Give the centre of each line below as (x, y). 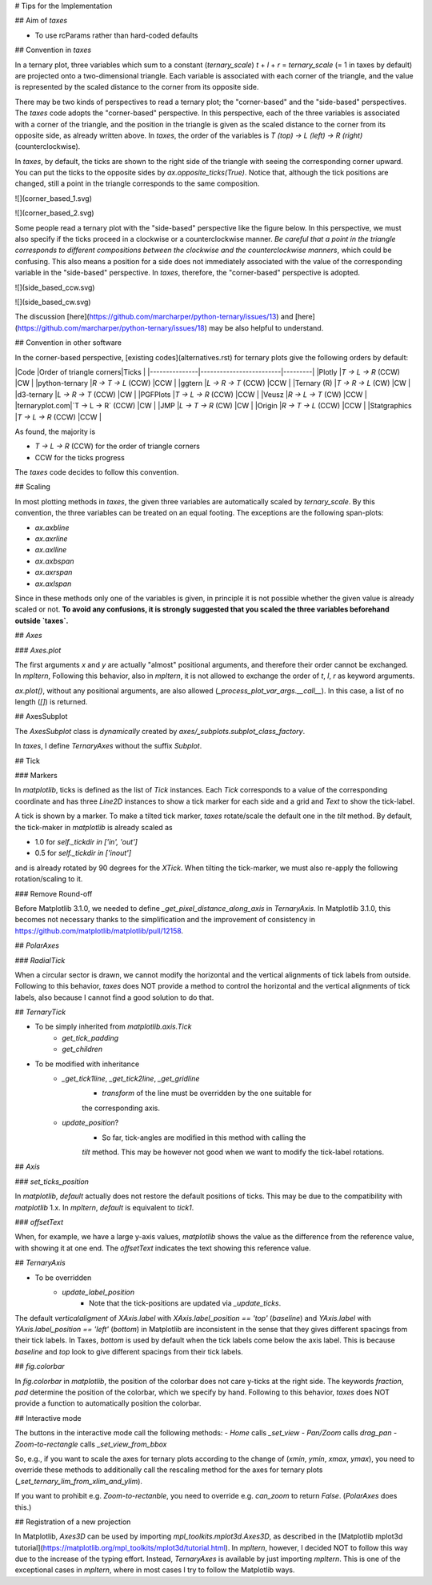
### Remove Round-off (54, 893)
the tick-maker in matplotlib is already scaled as (94, 827)
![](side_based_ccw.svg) (55, 287)
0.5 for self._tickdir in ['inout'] (83, 853)
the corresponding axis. (121, 1108)
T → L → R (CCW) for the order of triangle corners (117, 446)
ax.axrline (51, 539)
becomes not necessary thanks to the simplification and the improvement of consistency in (165, 920)
